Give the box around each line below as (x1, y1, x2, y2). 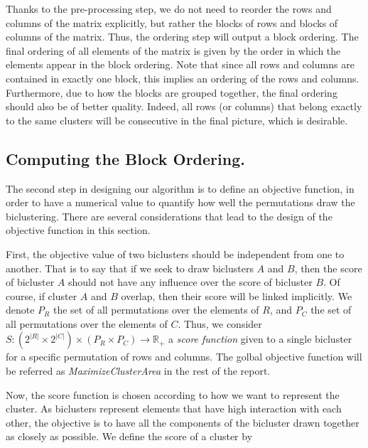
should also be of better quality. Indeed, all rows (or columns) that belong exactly (6, 99, 362, 114)
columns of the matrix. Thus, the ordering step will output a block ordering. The (6, 29, 359, 44)
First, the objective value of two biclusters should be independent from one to (6, 246, 345, 261)
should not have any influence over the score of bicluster (68, 274, 313, 289)
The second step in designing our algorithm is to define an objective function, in (6, 181, 355, 196)
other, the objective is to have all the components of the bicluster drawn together (6, 415, 359, 430)
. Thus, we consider (178, 316, 262, 331)
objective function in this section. (6, 223, 151, 238)
